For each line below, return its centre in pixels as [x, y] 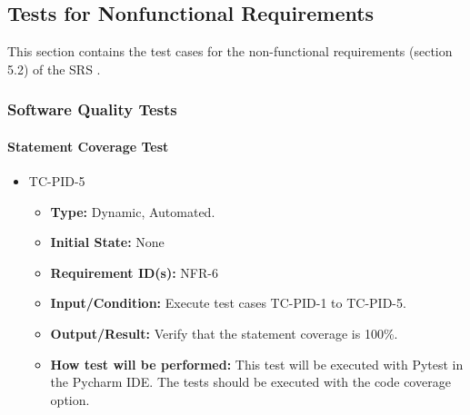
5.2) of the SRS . [54, 69]
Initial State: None [107, 242]
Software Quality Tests [92, 109]
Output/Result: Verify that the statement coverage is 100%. [224, 333]
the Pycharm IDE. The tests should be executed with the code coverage [250, 382]
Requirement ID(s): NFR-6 [134, 272]
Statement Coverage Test [88, 146]
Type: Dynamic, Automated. [133, 211]
